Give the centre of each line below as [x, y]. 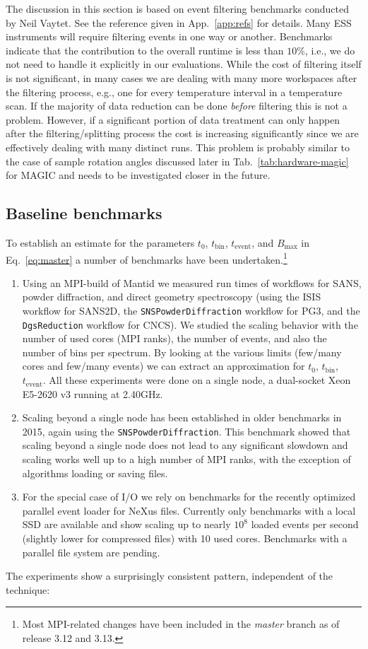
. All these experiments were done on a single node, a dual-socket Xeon [197, 380]
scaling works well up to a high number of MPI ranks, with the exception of [186, 459]
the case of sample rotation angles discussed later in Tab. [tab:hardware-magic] [177, 161]
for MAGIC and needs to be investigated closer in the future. [138, 175]
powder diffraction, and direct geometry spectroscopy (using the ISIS [172, 297]
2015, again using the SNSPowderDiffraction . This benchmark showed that [186, 431]
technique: [28, 589]
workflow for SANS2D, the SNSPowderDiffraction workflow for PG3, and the [191, 310]
